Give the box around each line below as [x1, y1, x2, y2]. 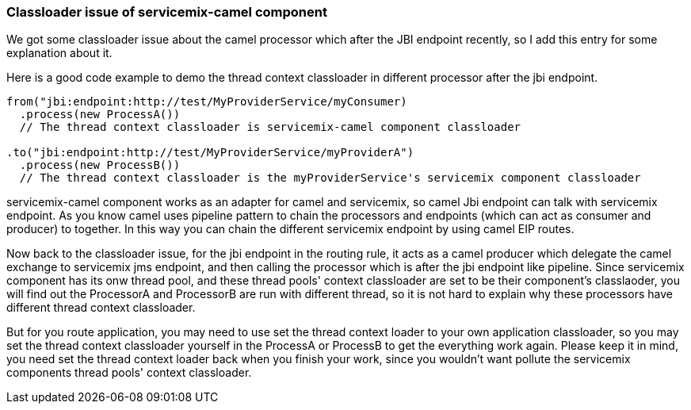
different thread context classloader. [6, 301, 196, 315]
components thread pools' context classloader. [6, 366, 252, 380]
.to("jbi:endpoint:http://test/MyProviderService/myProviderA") [6, 146, 414, 159]
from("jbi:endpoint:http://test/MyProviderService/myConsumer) [6, 95, 407, 109]
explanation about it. [6, 46, 113, 60]
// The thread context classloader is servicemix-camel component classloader [19, 121, 521, 134]
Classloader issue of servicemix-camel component [6, 4, 327, 20]
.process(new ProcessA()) [19, 108, 181, 121]
